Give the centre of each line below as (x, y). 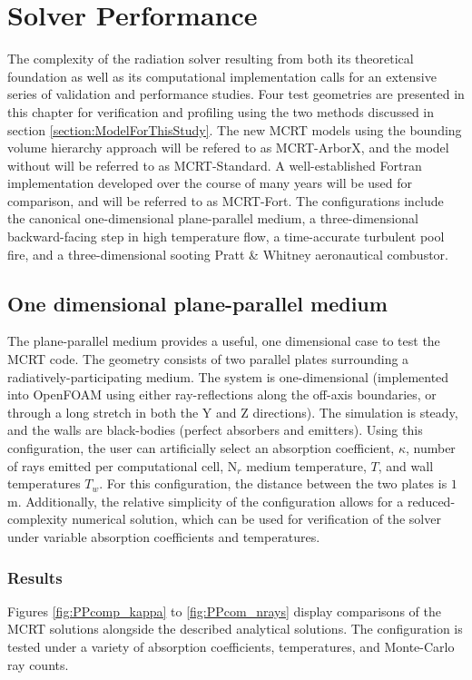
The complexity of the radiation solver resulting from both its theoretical (211, 59)
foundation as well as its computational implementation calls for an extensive (222, 76)
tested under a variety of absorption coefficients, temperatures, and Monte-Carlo (231, 646)
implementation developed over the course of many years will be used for (210, 183)
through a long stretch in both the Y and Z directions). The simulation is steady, (233, 412)
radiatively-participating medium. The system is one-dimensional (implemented (228, 376)
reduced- (431, 501)
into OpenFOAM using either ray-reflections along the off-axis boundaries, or (222, 394)
